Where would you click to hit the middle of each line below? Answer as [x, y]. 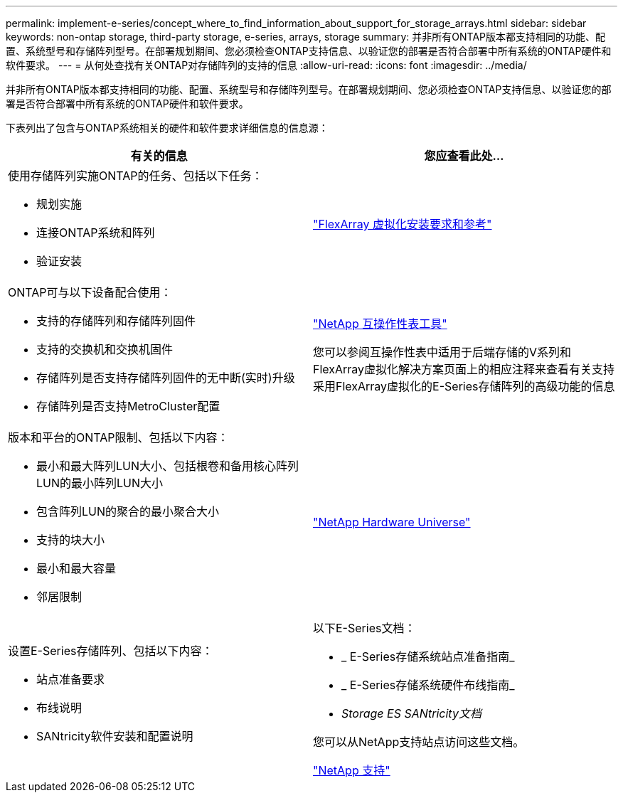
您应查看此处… [464, 156]
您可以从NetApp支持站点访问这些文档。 [419, 742]
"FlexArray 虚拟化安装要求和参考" [403, 224]
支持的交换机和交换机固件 [105, 349]
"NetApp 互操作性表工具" [380, 324]
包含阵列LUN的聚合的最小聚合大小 [128, 511]
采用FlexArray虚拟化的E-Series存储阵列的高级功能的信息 [464, 386]
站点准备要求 [71, 679]
